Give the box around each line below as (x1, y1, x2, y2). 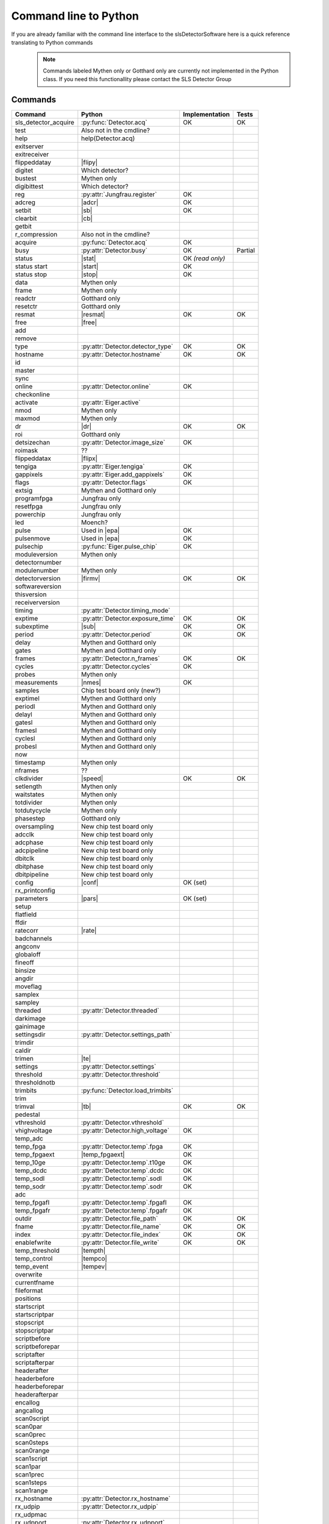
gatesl (15, 718, 33, 727)
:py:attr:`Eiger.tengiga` (81, 462, 145, 471)
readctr (15, 294, 37, 303)
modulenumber (15, 566, 59, 575)
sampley (15, 999, 40, 1007)
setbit (15, 206, 32, 215)
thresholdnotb (15, 1078, 55, 1087)
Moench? (81, 518, 108, 527)
